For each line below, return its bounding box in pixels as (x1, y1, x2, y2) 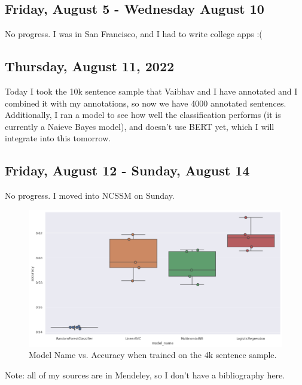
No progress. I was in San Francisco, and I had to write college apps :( (5, 28, 263, 40)
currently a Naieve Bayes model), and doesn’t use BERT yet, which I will (5, 120, 274, 132)
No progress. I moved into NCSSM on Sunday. (5, 189, 175, 202)
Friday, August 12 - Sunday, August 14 (5, 161, 250, 180)
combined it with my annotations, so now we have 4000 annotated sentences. (5, 96, 286, 109)
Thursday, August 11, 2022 (5, 57, 175, 75)
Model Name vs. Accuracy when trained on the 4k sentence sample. (29, 348, 277, 361)
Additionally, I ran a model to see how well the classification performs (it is (5, 108, 281, 121)
